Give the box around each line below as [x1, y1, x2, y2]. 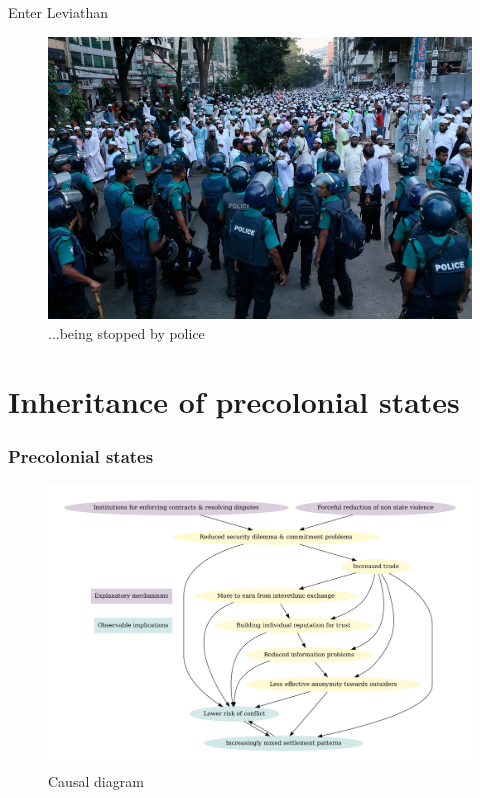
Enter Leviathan [8, 2, 109, 22]
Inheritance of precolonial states [8, 381, 460, 422]
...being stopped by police [48, 322, 205, 343]
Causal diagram [48, 771, 144, 792]
